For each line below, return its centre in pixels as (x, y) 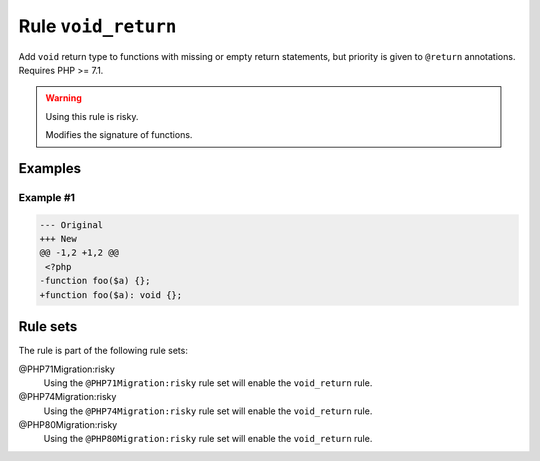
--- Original (71, 224)
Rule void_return (97, 26)
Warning (63, 98)
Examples (50, 168)
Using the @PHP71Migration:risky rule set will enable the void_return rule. (208, 382)
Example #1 (46, 197)
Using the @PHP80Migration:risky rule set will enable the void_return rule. (208, 439)
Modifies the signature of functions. (119, 135)
